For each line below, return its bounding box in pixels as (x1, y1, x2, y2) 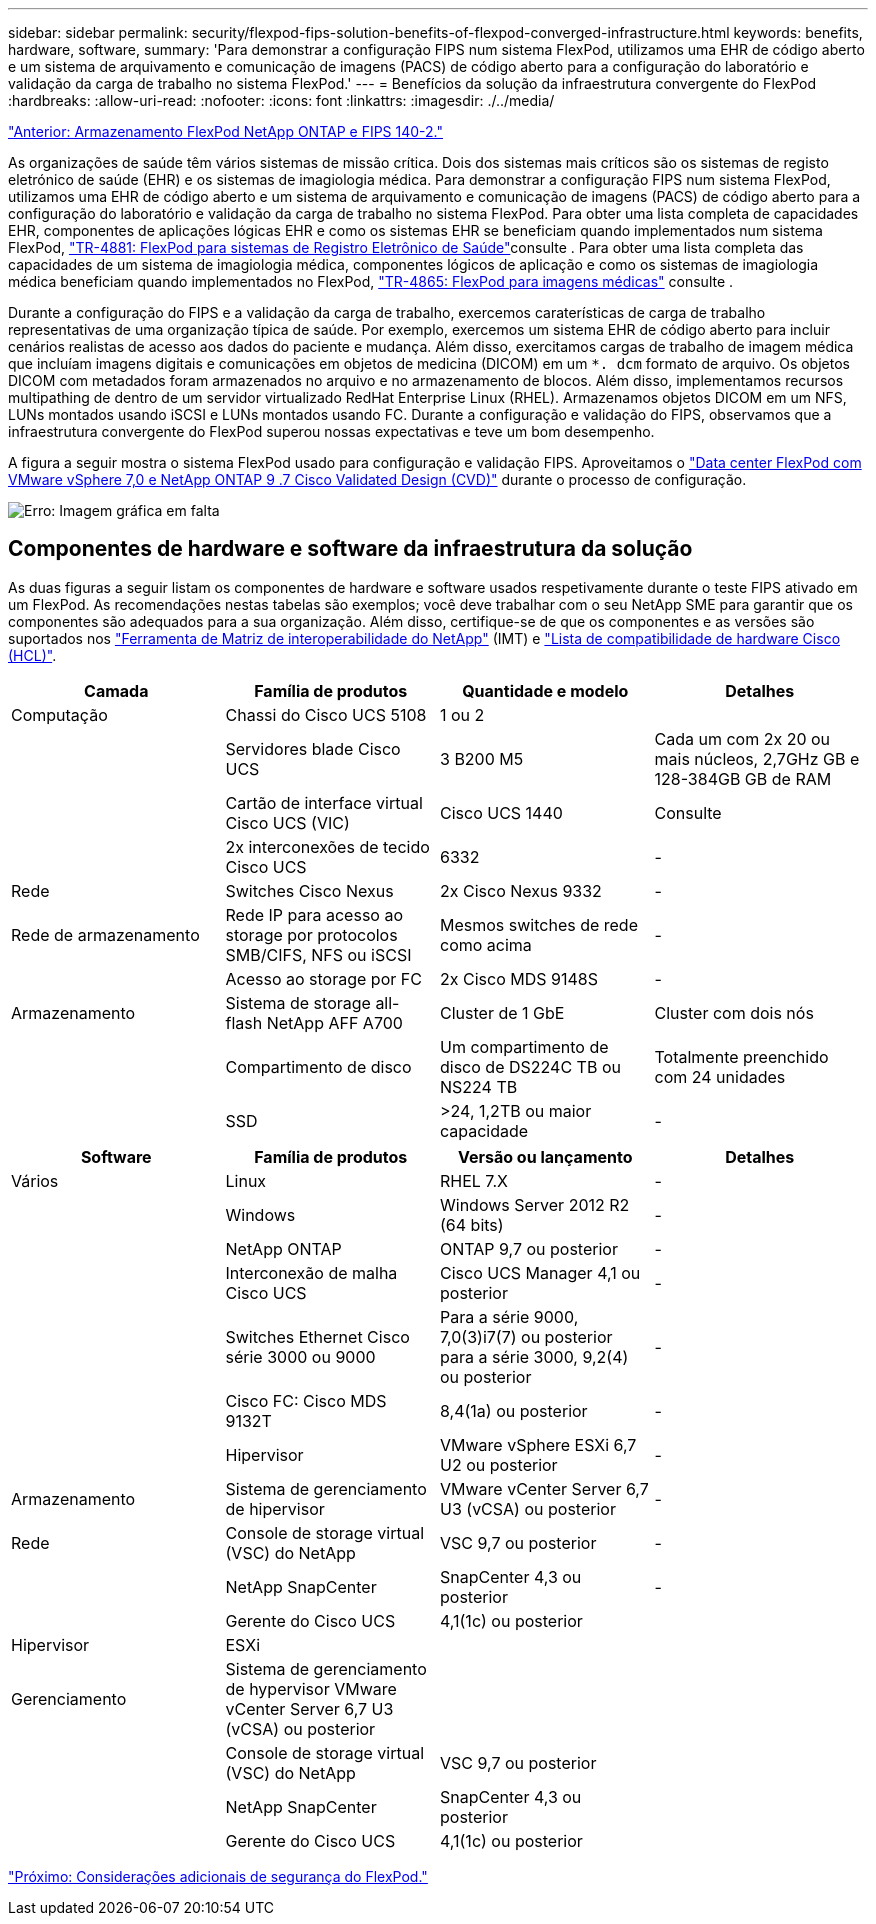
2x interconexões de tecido (225, 836, 430, 857)
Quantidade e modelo (462, 680, 629, 701)
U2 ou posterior (440, 1454, 558, 1475)
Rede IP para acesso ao (225, 904, 403, 925)
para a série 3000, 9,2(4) (440, 1346, 629, 1367)
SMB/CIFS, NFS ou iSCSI (225, 944, 412, 965)
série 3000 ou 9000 (225, 1346, 376, 1367)
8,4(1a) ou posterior (440, 1400, 588, 1421)
